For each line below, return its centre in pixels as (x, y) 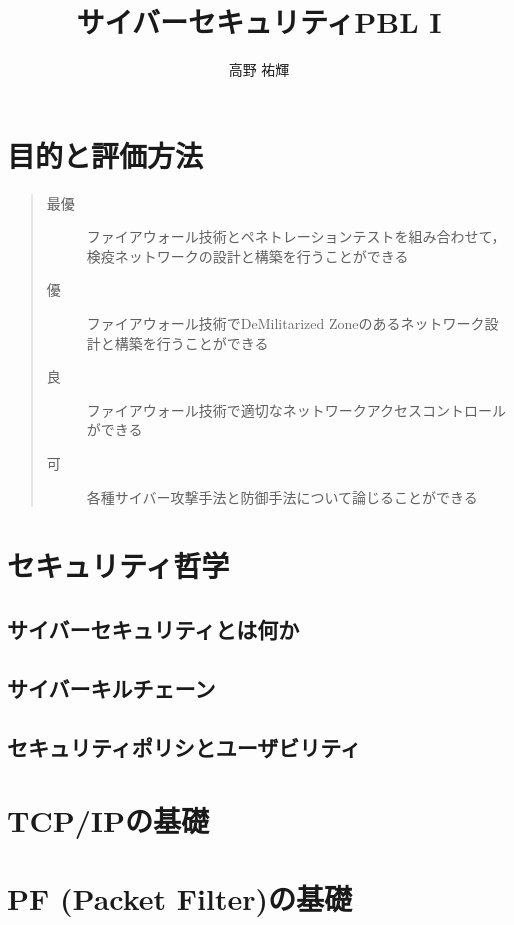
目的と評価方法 (105, 154)
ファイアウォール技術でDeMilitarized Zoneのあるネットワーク (285, 323)
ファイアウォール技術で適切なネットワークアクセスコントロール (296, 409)
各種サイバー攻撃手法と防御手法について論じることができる (282, 496)
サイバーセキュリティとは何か (153, 628)
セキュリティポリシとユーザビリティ (184, 746)
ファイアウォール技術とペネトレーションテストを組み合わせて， (296, 236)
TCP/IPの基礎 (108, 820)
